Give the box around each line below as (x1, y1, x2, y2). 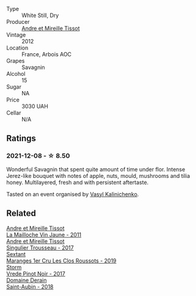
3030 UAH (21, 103, 49, 109)
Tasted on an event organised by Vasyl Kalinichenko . (6, 190, 139, 198)
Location (6, 44, 29, 51)
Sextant (6, 250, 26, 257)
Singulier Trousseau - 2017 (6, 244, 74, 251)
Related (6, 208, 37, 219)
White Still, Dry (21, 12, 59, 19)
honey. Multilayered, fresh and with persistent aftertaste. (6, 179, 149, 186)
